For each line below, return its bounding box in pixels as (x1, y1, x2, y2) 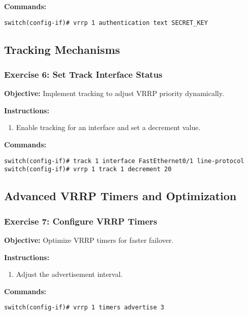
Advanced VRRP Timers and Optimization (4, 188, 237, 204)
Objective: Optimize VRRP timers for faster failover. (4, 234, 174, 245)
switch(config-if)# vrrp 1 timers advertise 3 (4, 304, 164, 311)
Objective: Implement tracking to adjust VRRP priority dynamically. (4, 88, 224, 99)
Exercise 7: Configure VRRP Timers (4, 214, 158, 227)
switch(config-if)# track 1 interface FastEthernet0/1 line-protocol (4, 157, 244, 165)
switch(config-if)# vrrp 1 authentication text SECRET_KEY (4, 19, 208, 26)
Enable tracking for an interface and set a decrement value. (16, 122, 201, 133)
